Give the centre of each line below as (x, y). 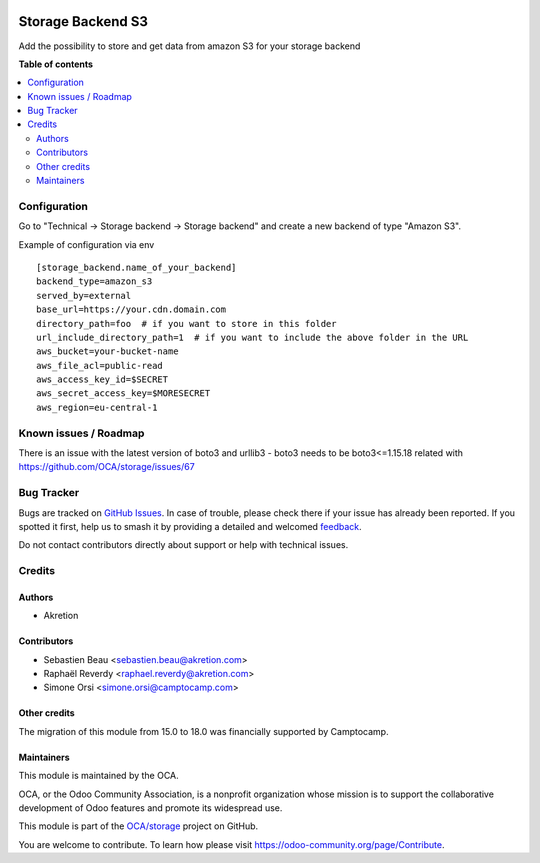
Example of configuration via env (86, 244)
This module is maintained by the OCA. (98, 776)
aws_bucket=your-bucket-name (107, 351)
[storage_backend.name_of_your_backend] (136, 267)
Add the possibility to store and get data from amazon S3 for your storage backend (189, 46)
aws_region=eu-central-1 (97, 407)
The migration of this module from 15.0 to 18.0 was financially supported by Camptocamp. (203, 731)
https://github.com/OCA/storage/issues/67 (106, 467)
